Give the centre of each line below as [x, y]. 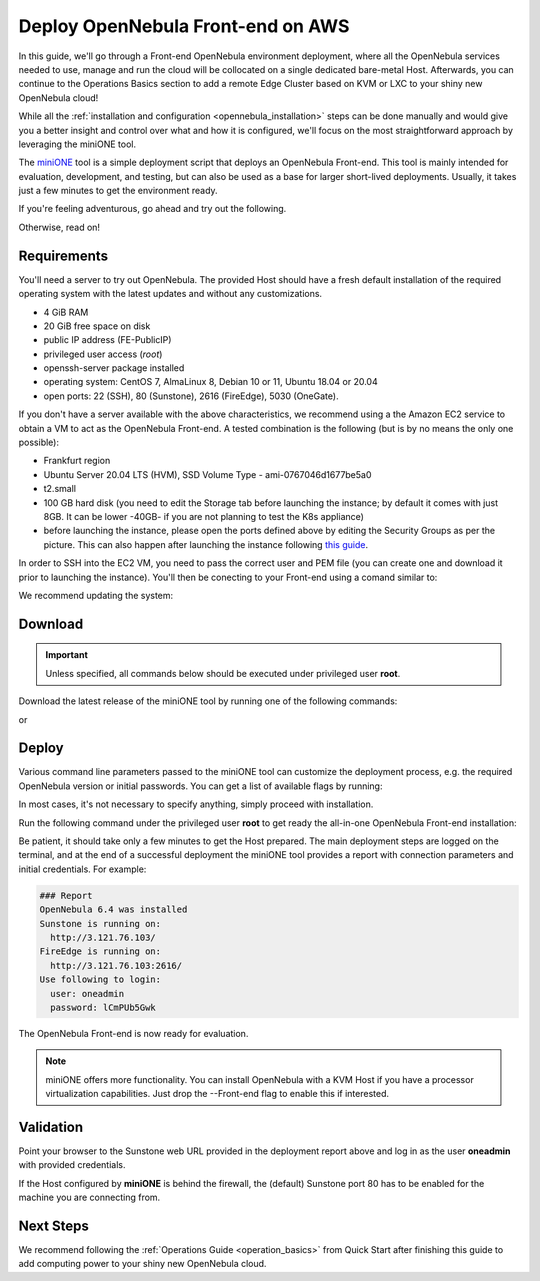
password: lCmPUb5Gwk [103, 1007]
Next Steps [53, 1225]
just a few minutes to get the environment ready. [118, 191]
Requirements [63, 255]
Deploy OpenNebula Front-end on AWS [184, 26]
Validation [51, 1126]
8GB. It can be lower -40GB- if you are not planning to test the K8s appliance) [204, 516]
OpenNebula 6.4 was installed [113, 909]
